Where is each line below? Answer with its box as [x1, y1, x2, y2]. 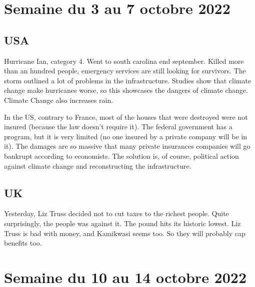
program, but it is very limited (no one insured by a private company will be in [4, 131, 247, 141]
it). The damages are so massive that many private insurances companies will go [4, 141, 250, 151]
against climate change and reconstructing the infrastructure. [4, 160, 191, 171]
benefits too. [4, 238, 42, 248]
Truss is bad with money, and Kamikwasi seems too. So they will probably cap [4, 228, 245, 238]
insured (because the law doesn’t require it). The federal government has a [4, 121, 232, 132]
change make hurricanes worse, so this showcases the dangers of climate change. [4, 85, 248, 95]
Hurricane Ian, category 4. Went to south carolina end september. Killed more [4, 55, 244, 66]
